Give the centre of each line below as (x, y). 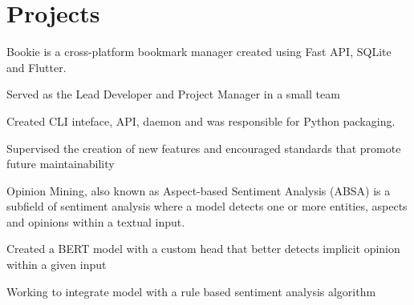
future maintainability (61, 164)
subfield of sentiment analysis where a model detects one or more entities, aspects (207, 206)
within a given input (57, 265)
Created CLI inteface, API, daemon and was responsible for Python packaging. (201, 120)
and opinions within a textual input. (96, 221)
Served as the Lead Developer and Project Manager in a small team (173, 94)
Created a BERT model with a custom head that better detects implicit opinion (203, 249)
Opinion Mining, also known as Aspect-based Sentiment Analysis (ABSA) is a (199, 190)
